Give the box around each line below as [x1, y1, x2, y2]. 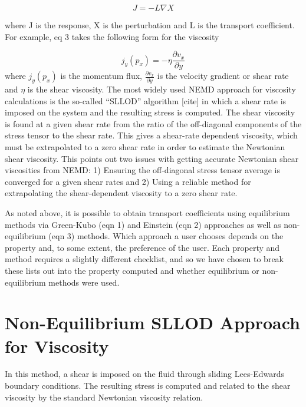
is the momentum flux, [60, 70, 142, 82]
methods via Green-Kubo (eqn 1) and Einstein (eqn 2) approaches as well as [5, 218, 281, 230]
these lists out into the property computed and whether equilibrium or [5, 264, 259, 276]
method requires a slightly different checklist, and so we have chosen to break [5, 253, 284, 265]
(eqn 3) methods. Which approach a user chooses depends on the [48, 230, 284, 242]
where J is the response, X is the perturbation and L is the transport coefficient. [5, 19, 295, 31]
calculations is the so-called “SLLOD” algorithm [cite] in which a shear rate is [5, 94, 287, 107]
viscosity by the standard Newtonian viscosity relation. [5, 391, 203, 403]
